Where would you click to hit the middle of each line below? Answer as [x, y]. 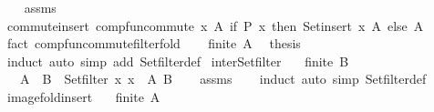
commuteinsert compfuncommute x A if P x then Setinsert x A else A [215, 25]
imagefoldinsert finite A [83, 96]
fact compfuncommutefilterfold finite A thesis [154, 43]
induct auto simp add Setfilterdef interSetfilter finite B [178, 61]
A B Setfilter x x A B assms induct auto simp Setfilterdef [223, 79]
